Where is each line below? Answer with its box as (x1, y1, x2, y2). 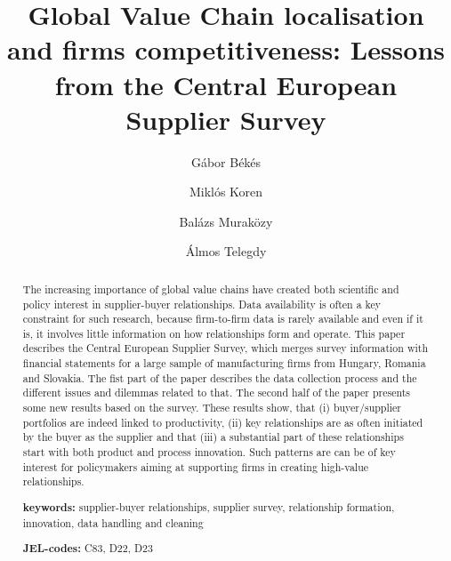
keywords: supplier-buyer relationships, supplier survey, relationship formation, (22, 499, 395, 515)
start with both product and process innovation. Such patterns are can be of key (22, 445, 396, 460)
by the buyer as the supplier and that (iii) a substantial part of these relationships (22, 429, 404, 445)
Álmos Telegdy (185, 242, 267, 260)
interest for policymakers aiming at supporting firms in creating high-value (22, 459, 369, 474)
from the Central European (54, 66, 398, 102)
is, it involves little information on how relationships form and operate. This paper (22, 325, 406, 341)
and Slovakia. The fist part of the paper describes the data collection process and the (22, 370, 417, 385)
